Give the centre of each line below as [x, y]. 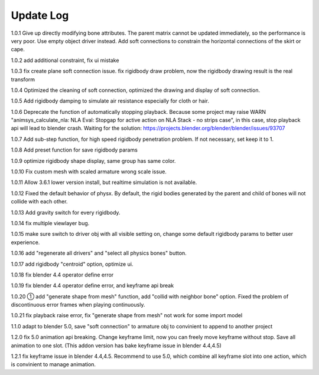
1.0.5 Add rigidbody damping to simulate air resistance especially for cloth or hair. [110, 101]
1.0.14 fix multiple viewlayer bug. [50, 223]
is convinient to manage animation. [53, 364]
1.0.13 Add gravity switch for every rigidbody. [66, 212]
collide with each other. [39, 202]
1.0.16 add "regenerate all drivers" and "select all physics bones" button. [99, 253]
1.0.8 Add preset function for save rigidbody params [74, 150]
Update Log [40, 15]
